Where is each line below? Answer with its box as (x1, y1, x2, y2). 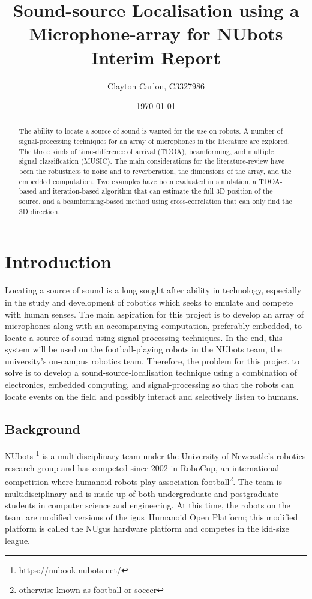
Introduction (5, 249, 112, 274)
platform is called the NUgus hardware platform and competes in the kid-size (5, 522, 289, 535)
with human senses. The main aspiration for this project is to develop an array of (5, 307, 304, 320)
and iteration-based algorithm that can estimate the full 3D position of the (38, 186, 273, 196)
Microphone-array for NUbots (29, 21, 283, 46)
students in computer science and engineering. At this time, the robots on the (5, 499, 290, 511)
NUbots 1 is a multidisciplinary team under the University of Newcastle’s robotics (5, 448, 306, 462)
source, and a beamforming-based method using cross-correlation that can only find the (19, 196, 292, 206)
